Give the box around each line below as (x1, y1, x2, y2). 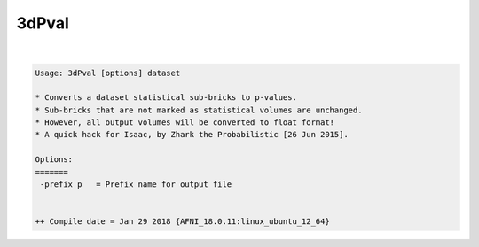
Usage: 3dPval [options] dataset (35, 67, 181, 78)
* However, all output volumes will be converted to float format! (35, 118, 335, 127)
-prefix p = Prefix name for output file (40, 180, 232, 189)
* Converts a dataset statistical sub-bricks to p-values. (35, 93, 297, 103)
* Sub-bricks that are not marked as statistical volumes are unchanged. (35, 104, 363, 115)
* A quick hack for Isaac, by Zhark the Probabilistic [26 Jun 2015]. (35, 129, 349, 140)
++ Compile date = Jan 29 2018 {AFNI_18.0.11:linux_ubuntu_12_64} (35, 217, 330, 227)
